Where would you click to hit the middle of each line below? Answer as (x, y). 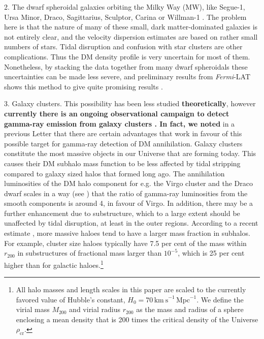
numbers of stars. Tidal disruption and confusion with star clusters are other (123, 47)
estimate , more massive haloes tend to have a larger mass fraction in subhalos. (127, 233)
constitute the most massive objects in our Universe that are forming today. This (130, 153)
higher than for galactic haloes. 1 (54, 264)
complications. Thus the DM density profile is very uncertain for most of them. (127, 56)
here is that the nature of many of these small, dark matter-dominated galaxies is (131, 27)
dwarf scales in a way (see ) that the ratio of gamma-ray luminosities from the (126, 193)
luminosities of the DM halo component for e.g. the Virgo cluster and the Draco (128, 183)
